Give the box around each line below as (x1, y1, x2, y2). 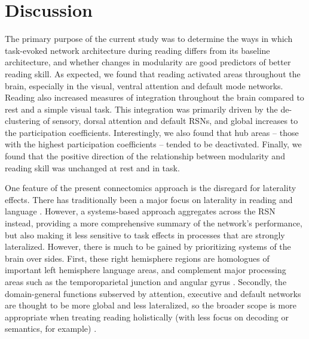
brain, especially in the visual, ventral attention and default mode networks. (5, 79, 283, 92)
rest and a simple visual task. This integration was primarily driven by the (5, 102, 278, 115)
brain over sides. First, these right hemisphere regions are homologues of (5, 252, 270, 264)
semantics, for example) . (5, 322, 97, 335)
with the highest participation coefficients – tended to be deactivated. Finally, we (5, 138, 302, 150)
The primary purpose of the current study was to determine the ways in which (5, 32, 293, 45)
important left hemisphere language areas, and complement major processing (5, 264, 286, 276)
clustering (5, 114, 41, 127)
